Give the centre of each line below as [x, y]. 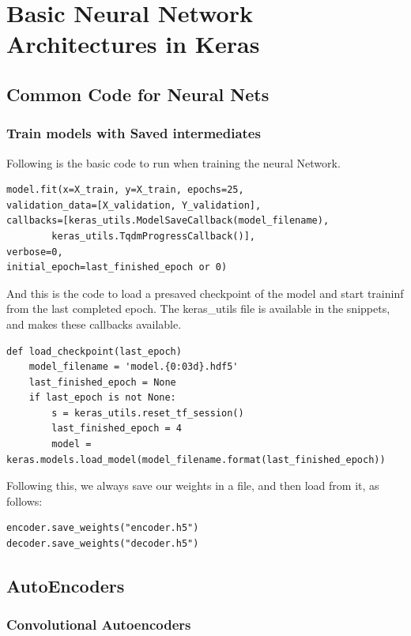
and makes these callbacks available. [94, 324]
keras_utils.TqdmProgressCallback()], [153, 236]
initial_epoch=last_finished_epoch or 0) [117, 267]
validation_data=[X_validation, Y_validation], [134, 205]
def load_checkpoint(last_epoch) [94, 351]
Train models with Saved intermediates [134, 133]
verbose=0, [35, 252]
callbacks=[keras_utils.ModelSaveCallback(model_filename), [168, 221]
